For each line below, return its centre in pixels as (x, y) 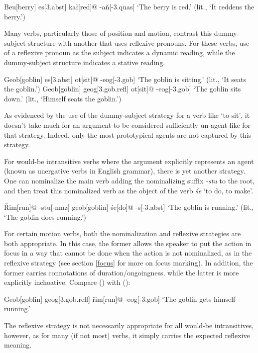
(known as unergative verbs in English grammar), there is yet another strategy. (125, 171)
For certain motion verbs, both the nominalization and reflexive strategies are (123, 233)
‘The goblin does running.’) (45, 217)
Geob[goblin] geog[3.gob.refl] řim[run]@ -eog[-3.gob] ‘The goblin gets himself (120, 299)
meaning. (18, 345)
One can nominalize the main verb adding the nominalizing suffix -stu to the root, (129, 180)
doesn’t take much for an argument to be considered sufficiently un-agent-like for (128, 125)
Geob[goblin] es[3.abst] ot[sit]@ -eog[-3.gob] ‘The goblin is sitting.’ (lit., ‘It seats (125, 79)
